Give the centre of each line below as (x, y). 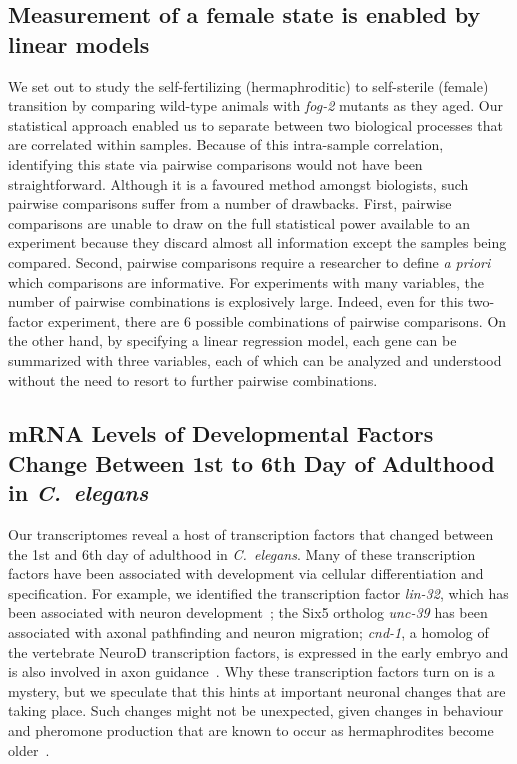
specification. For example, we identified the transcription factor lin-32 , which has (258, 592)
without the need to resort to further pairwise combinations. (193, 379)
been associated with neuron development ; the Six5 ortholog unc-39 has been (248, 612)
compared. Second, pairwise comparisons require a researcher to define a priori (249, 261)
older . (29, 749)
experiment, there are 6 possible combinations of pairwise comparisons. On (277, 320)
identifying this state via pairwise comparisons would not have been (215, 163)
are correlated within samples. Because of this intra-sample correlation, (226, 144)
